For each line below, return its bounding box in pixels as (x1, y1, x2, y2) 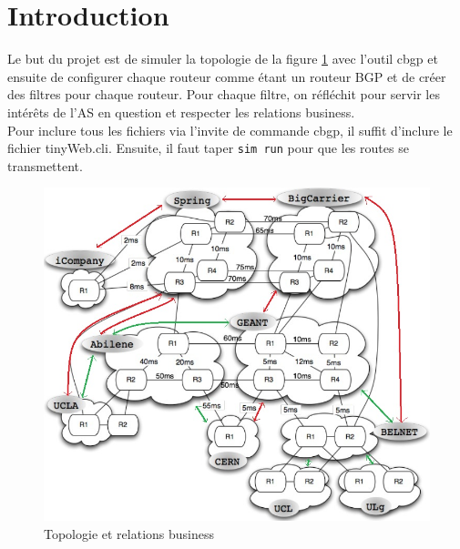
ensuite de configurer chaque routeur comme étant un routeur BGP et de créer (7, 66, 446, 86)
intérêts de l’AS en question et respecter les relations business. (7, 102, 355, 121)
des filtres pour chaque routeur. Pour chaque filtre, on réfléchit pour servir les (7, 85, 440, 104)
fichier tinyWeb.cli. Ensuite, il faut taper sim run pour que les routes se (7, 138, 409, 158)
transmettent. (7, 156, 83, 175)
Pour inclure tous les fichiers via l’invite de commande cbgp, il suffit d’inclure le (7, 120, 453, 139)
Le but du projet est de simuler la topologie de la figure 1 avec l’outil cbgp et (7, 49, 438, 68)
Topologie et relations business (44, 524, 215, 543)
